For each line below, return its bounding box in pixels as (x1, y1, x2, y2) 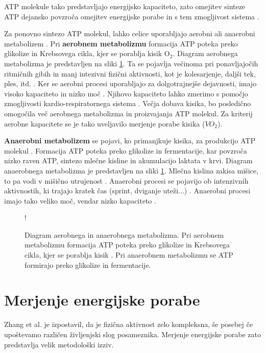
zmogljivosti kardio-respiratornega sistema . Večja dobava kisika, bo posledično (4, 98, 251, 109)
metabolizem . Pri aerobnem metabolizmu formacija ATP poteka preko (4, 38, 238, 48)
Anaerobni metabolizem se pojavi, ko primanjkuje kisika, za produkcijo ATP (4, 135, 255, 146)
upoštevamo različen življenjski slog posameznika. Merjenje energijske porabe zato (4, 329, 261, 339)
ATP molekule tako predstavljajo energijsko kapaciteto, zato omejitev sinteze (4, 1, 246, 11)
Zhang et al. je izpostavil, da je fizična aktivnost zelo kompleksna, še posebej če (4, 319, 253, 330)
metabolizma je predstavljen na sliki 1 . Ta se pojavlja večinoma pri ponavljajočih (4, 58, 258, 68)
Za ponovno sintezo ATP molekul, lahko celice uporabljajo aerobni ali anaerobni (4, 28, 255, 39)
